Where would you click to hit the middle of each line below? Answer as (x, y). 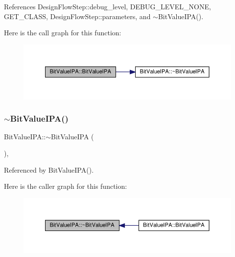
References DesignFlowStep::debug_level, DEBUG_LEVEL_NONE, (107, 6)
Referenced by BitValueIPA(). (49, 169)
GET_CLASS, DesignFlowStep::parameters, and (77, 16)
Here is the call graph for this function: (63, 33)
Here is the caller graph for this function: (66, 186)
